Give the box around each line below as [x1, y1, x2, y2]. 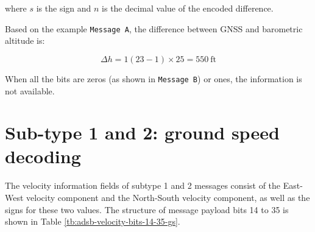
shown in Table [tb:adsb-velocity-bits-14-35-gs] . [5, 215, 180, 228]
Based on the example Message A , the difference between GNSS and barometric [5, 22, 303, 35]
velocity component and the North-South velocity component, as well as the [26, 191, 310, 203]
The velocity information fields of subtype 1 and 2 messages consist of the [5, 179, 281, 192]
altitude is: [5, 34, 45, 47]
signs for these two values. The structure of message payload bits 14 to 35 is [5, 203, 289, 216]
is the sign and [36, 2, 91, 14]
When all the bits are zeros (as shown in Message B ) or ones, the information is [5, 72, 302, 85]
